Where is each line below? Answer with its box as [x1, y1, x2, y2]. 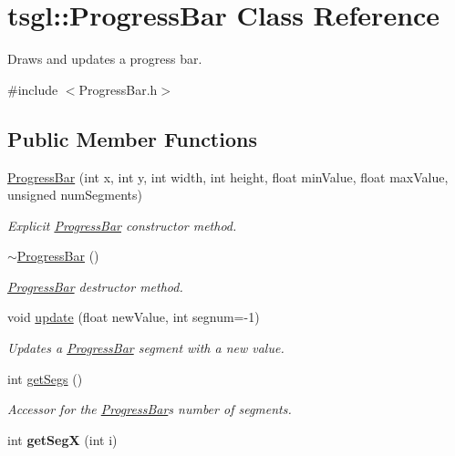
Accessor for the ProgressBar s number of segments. [7, 399, 292, 419]
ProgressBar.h [78, 79, 158, 98]
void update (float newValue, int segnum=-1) [7, 307, 260, 326]
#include [7, 79, 58, 98]
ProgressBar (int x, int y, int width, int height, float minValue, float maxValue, [7, 167, 449, 186]
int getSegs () [7, 368, 83, 388]
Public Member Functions [7, 124, 257, 152]
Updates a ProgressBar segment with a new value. [7, 338, 284, 358]
